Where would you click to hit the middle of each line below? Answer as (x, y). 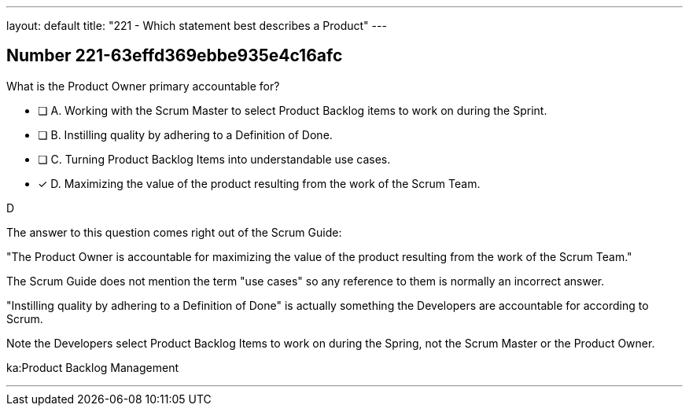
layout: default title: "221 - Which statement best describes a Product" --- (197, 26)
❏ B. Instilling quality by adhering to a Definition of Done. (185, 134)
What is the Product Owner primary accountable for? (143, 86)
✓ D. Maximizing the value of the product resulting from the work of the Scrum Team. (259, 183)
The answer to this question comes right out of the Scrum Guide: (174, 232)
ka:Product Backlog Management (92, 367)
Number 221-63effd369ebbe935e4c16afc (175, 56)
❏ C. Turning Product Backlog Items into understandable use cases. (214, 159)
